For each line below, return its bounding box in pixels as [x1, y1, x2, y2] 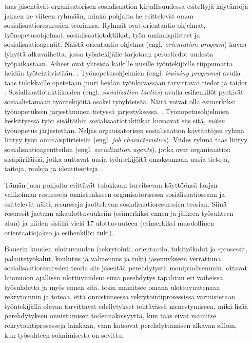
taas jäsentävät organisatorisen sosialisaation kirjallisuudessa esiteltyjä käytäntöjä [4, 1, 248, 11]
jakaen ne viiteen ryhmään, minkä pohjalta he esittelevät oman [4, 10, 194, 20]
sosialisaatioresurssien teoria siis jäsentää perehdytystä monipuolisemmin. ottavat [4, 263, 248, 273]
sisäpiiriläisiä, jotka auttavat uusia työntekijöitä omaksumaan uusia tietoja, [4, 153, 230, 164]
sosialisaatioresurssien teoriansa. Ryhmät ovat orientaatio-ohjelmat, [4, 20, 206, 30]
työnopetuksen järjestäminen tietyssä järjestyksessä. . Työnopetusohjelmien [4, 106, 229, 116]
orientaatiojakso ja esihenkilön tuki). [4, 227, 114, 237]
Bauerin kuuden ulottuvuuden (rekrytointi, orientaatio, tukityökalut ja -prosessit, [4, 244, 248, 254]
